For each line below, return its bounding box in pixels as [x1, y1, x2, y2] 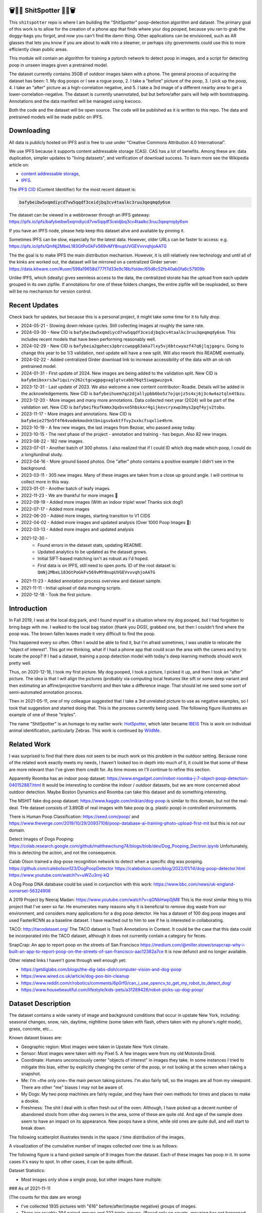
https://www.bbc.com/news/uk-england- [153, 881, 235, 887]
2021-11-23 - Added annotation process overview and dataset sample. [21, 578, 162, 584]
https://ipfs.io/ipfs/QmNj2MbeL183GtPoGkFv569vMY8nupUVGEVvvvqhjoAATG [9, 243, 167, 249]
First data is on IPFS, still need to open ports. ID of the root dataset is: [37, 562, 177, 568]
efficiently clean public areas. [9, 47, 68, 52]
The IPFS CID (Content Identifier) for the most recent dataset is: [9, 186, 136, 192]
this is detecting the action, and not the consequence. [9, 850, 117, 855]
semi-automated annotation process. [9, 689, 83, 695]
